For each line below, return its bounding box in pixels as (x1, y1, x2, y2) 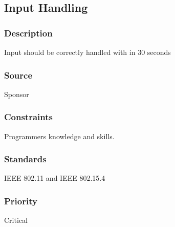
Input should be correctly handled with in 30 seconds (4, 47, 171, 57)
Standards (4, 153, 47, 165)
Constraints (4, 110, 53, 123)
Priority (4, 194, 37, 207)
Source (4, 68, 33, 81)
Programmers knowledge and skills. (4, 130, 115, 141)
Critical (4, 215, 28, 225)
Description (4, 26, 53, 39)
